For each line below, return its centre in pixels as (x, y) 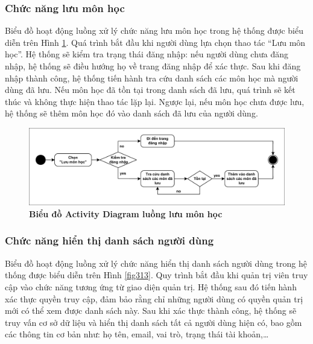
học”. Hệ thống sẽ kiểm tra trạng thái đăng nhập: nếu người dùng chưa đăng (147, 54)
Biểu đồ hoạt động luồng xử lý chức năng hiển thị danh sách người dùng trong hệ (156, 263)
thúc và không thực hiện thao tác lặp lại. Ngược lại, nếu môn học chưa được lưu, (155, 101)
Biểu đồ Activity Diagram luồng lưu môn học (126, 213)
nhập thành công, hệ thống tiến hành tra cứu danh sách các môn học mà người (152, 78)
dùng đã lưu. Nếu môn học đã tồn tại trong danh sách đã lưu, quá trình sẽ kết (150, 90)
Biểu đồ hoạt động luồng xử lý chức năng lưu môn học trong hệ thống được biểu (154, 30)
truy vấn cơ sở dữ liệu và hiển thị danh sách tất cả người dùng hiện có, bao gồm (153, 322)
